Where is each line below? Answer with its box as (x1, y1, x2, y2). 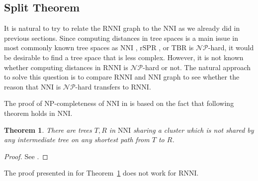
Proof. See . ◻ (4, 151, 48, 161)
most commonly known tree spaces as (4, 42, 118, 53)
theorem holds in (4, 107, 55, 118)
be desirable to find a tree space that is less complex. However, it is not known (4, 52, 244, 62)
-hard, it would (208, 42, 254, 53)
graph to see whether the (163, 72, 240, 82)
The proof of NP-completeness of (4, 98, 104, 108)
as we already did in (178, 23, 240, 33)
